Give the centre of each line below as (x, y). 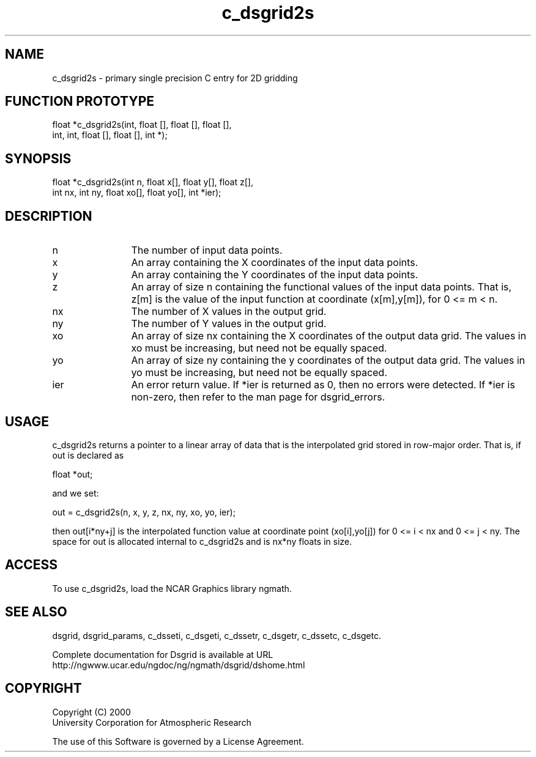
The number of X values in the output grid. (229, 312)
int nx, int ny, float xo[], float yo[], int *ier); (137, 193)
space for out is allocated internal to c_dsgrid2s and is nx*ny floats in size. (202, 541)
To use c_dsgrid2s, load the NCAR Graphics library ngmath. (172, 588)
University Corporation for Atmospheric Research (152, 722)
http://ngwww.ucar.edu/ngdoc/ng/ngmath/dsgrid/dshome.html (179, 665)
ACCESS (32, 565)
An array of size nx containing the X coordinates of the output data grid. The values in (329, 336)
